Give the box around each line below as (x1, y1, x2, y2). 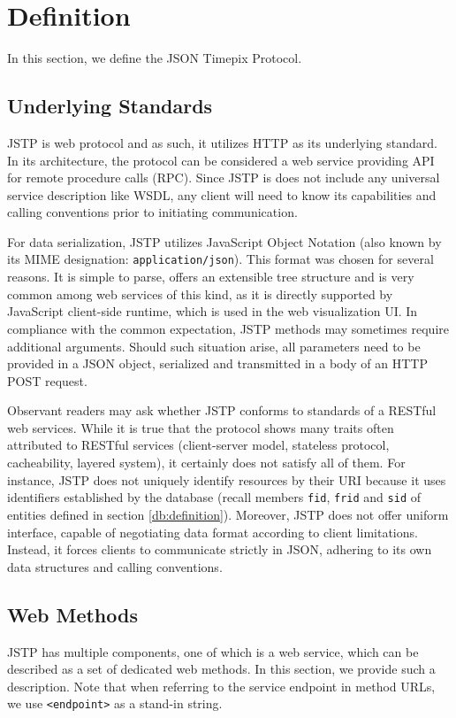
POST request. (7, 371, 87, 390)
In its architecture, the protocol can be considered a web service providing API (7, 151, 435, 169)
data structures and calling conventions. (7, 557, 223, 575)
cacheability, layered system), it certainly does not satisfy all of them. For (7, 453, 406, 472)
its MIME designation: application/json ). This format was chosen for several (7, 250, 434, 268)
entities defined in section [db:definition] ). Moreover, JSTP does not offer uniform (7, 505, 449, 523)
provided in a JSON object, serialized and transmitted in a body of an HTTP (7, 354, 428, 373)
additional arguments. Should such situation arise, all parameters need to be (7, 336, 421, 355)
